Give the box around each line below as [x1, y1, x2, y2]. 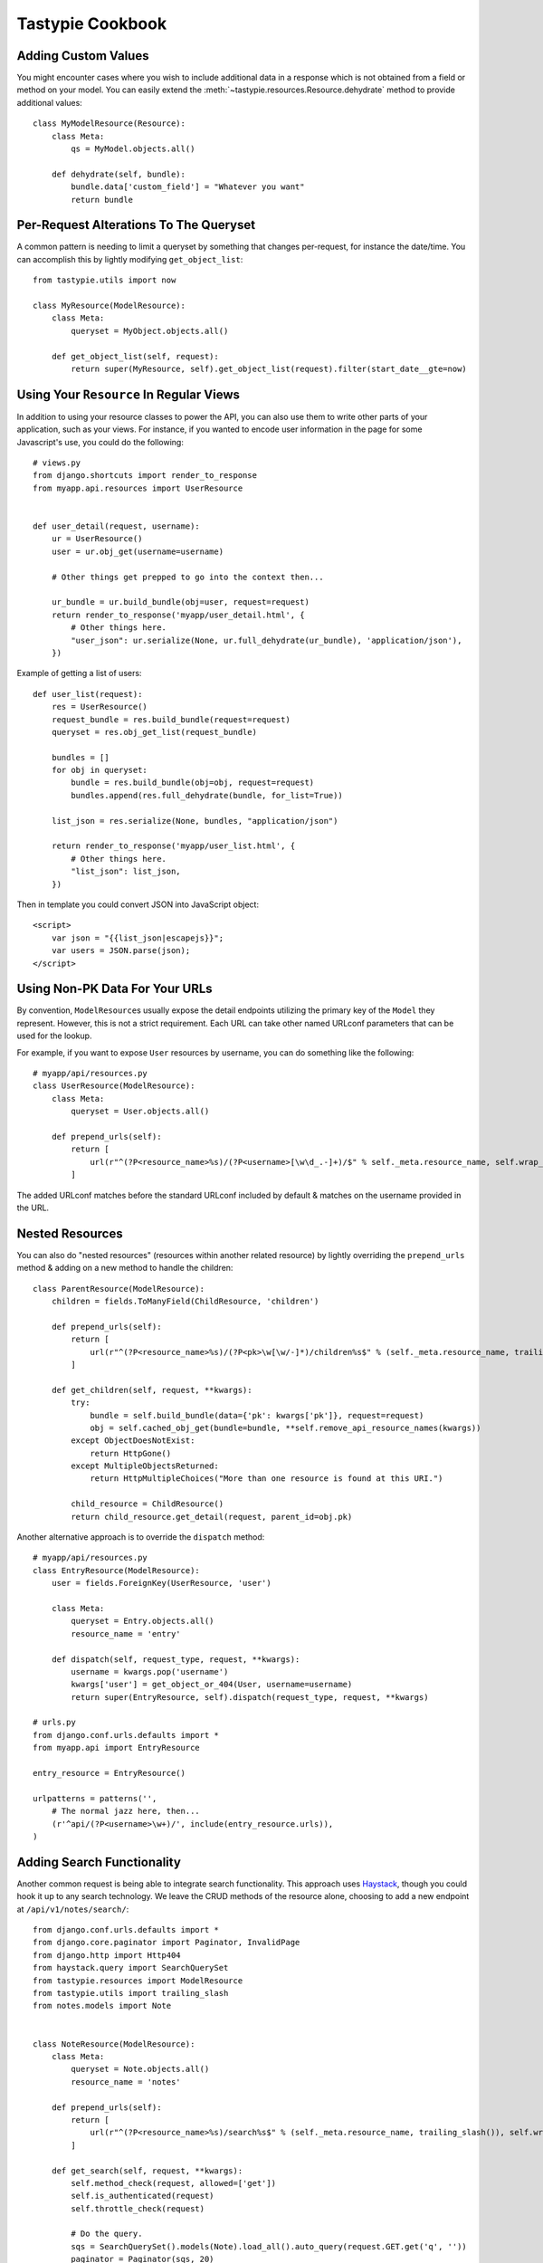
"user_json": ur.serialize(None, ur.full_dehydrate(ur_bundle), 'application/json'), [71, 635, 462, 645]
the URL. [16, 1202, 50, 1213]
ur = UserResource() [51, 534, 143, 544]
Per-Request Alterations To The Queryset [16, 217, 256, 233]
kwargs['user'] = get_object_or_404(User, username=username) [71, 1679, 353, 1690]
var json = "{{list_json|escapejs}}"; [51, 932, 224, 943]
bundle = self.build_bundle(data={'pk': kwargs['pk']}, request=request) [90, 1410, 424, 1420]
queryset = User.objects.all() [71, 1106, 210, 1117]
